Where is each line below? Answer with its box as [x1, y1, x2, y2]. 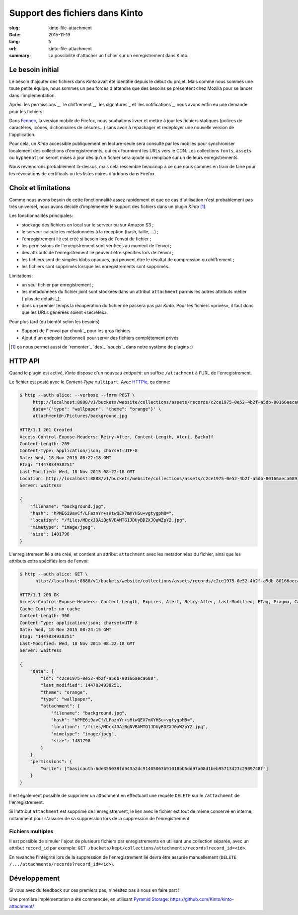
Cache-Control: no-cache [19, 606, 80, 612]
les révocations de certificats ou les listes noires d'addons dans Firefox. [9, 170, 156, 176]
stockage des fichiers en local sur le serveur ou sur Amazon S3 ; [21, 221, 154, 228]
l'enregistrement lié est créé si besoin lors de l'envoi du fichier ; [21, 236, 151, 242]
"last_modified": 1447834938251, [40, 683, 122, 688]
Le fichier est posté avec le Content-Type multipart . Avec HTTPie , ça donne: [9, 379, 171, 385]
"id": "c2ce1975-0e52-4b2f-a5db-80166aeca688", [40, 675, 159, 681]
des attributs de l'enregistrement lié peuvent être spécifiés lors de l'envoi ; [21, 250, 174, 256]
